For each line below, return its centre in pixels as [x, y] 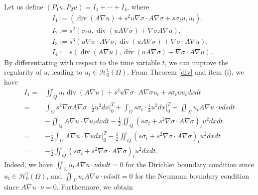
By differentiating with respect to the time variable [82, 62]
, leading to [65, 72]
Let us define [24, 6]
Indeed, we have [28, 164]
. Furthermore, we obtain [95, 187]
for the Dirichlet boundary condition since [190, 164]
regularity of [23, 72]
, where [138, 6]
